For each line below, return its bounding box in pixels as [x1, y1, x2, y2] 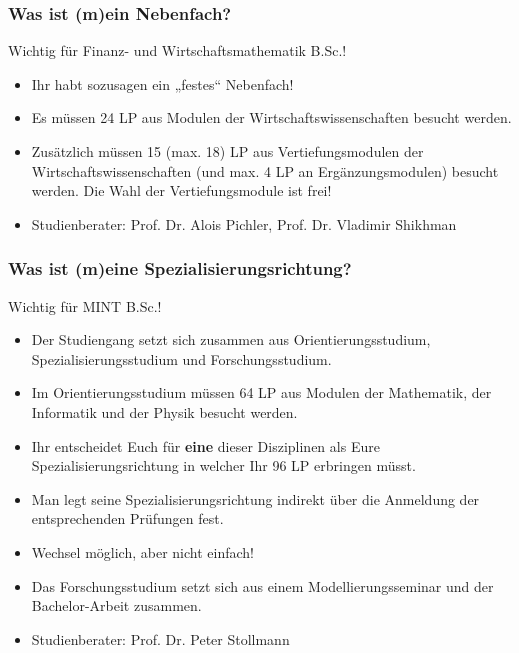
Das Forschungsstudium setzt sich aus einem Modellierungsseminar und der [31, 575, 494, 596]
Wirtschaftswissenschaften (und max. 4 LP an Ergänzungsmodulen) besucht [31, 160, 499, 181]
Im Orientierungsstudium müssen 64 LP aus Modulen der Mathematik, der [31, 382, 492, 403]
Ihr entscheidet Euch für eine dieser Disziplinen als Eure [31, 435, 380, 456]
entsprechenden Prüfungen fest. [31, 508, 224, 529]
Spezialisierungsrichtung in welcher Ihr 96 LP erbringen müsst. [31, 455, 416, 476]
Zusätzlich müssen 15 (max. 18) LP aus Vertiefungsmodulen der [31, 141, 424, 161]
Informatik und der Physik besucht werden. [31, 401, 298, 422]
